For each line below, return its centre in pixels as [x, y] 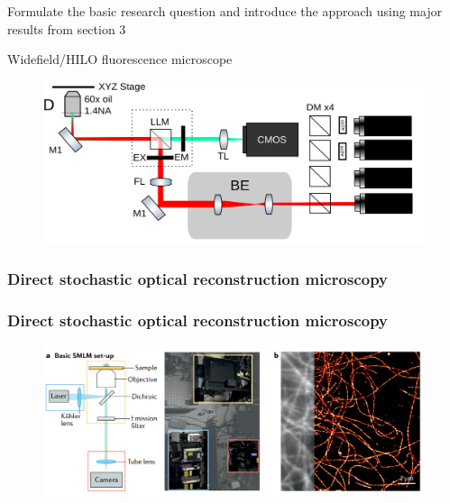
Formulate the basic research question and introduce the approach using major [225, 11]
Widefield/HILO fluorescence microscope [120, 59]
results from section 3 [67, 28]
